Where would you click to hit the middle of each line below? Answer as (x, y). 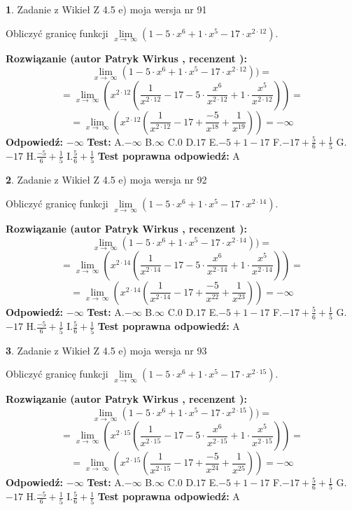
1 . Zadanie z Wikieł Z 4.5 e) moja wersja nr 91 (106, 9)
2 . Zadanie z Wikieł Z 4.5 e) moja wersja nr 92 (106, 180)
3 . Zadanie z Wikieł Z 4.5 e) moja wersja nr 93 (106, 350)
